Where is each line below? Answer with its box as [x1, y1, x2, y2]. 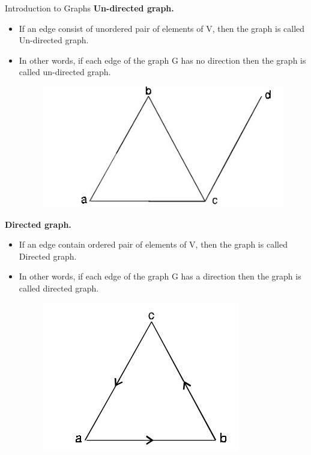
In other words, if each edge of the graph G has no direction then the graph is [19, 53, 306, 66]
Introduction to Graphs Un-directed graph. [5, 2, 174, 14]
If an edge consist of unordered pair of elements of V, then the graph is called [19, 22, 305, 34]
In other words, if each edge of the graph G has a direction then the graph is [19, 270, 301, 282]
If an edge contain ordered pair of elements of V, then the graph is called [19, 238, 288, 251]
